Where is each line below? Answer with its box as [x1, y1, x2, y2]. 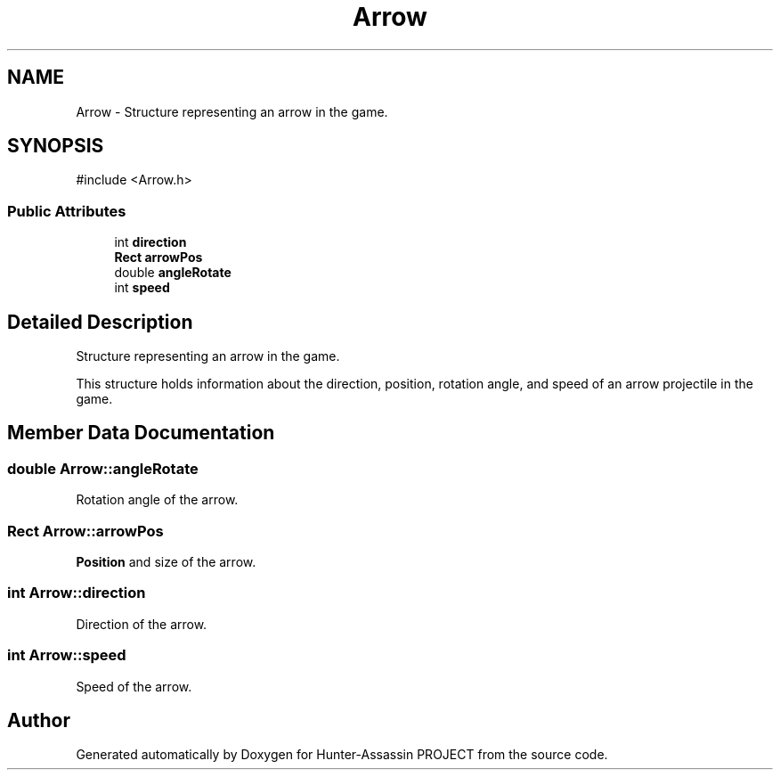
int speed [114, 280, 170, 296]
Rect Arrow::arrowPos [7, 521, 164, 540]
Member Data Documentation [7, 421, 275, 445]
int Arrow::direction [7, 584, 146, 602]
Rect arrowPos [114, 249, 203, 266]
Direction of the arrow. [76, 616, 207, 632]
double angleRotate [114, 265, 232, 281]
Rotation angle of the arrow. [76, 492, 239, 508]
